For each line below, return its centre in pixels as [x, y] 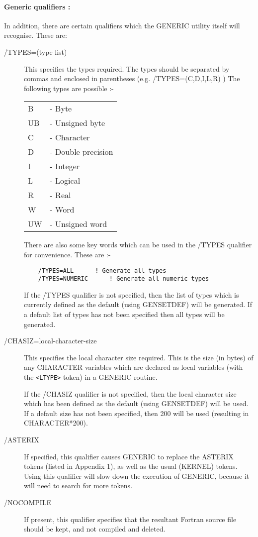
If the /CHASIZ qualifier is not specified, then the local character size [130, 393]
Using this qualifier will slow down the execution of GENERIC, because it [137, 476]
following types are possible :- [69, 88]
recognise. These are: [36, 35]
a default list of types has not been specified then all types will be [124, 314]
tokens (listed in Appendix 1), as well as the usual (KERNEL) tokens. [131, 466]
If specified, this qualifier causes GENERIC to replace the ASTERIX [129, 456]
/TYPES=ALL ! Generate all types [102, 270]
